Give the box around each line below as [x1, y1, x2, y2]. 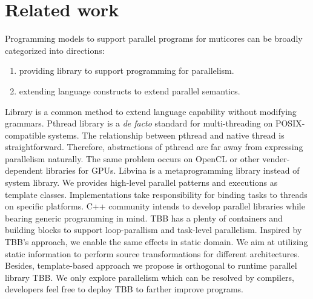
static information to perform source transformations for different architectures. [5, 247, 300, 260]
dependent [5, 164, 44, 177]
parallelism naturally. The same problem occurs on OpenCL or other [5, 152, 260, 165]
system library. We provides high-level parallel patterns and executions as [5, 176, 278, 189]
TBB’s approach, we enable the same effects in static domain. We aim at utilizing [5, 235, 308, 248]
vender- [262, 152, 290, 165]
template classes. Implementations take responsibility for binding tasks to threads [5, 188, 308, 200]
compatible [5, 128, 45, 141]
